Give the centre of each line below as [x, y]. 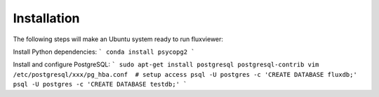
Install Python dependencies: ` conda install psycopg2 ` [104, 52]
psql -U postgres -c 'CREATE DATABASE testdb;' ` [100, 84]
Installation [46, 18]
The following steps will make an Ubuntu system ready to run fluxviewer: [118, 39]
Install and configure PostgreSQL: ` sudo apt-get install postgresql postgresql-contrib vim [166, 65]
